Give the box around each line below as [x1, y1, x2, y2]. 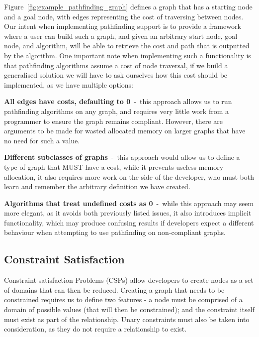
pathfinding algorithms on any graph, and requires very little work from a [4, 106, 229, 116]
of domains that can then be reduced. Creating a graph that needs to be [4, 284, 225, 295]
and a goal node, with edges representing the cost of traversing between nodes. [4, 11, 244, 21]
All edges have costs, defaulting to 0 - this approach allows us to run [4, 96, 232, 107]
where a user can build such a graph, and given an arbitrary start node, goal [4, 30, 238, 41]
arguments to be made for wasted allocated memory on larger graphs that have [4, 125, 246, 136]
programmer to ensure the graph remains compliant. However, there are [4, 115, 223, 126]
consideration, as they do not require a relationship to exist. [4, 324, 187, 334]
